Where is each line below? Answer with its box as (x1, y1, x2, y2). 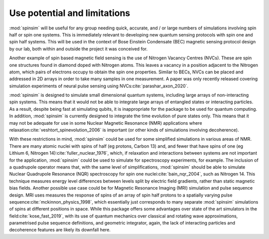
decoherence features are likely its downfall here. (9, 227, 111, 233)
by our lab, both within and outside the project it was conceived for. (9, 45, 148, 52)
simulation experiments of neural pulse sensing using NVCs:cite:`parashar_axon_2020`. (9, 83, 189, 89)
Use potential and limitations (9, 7, 131, 18)
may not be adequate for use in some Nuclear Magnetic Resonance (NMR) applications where (9, 120, 202, 126)
